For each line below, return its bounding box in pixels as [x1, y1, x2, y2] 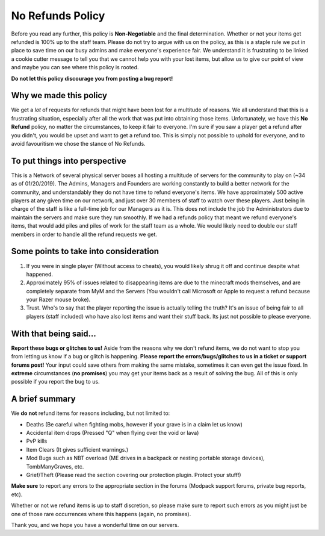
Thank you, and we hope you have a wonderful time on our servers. [11, 521, 179, 528]
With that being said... [11, 328, 96, 338]
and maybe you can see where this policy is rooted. [11, 64, 139, 71]
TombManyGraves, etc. [26, 463, 84, 470]
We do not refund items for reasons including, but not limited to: [11, 410, 170, 417]
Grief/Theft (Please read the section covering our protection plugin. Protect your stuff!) [26, 471, 241, 478]
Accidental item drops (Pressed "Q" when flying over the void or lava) [26, 429, 199, 437]
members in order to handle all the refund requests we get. [11, 231, 158, 238]
